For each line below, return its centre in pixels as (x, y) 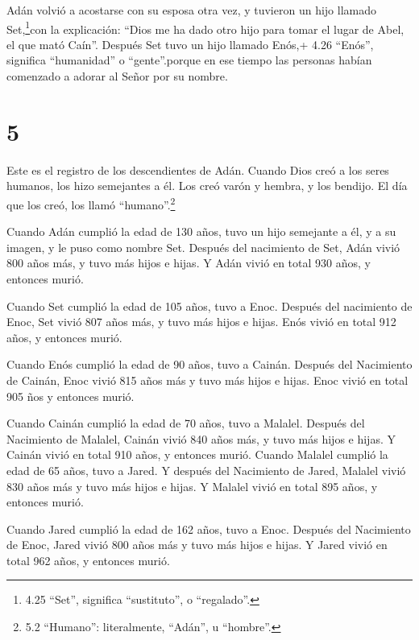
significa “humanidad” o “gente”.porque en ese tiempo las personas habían (189, 60)
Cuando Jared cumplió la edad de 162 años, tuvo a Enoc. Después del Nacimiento (209, 529)
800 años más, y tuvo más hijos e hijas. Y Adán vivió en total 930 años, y (189, 263)
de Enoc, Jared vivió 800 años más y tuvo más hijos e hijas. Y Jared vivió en (197, 545)
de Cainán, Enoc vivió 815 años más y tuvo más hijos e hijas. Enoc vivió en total (207, 380)
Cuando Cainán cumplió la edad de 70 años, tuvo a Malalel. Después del (186, 423)
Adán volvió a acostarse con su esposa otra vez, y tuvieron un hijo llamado (191, 10)
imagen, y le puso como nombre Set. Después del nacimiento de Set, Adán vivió (203, 247)
